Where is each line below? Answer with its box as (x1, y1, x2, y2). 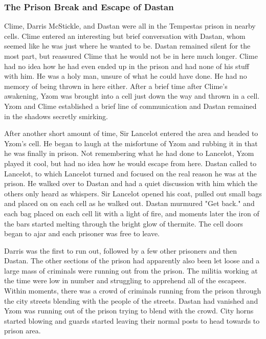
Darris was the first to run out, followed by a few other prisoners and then (4, 245, 237, 256)
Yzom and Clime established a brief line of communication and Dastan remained (4, 100, 257, 111)
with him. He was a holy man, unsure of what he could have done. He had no (4, 71, 247, 81)
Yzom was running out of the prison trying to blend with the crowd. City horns (4, 305, 254, 316)
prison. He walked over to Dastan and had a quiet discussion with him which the (4, 178, 258, 189)
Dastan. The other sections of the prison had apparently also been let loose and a (4, 255, 260, 266)
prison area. (4, 325, 41, 336)
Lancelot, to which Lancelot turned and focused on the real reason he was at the (4, 168, 257, 178)
